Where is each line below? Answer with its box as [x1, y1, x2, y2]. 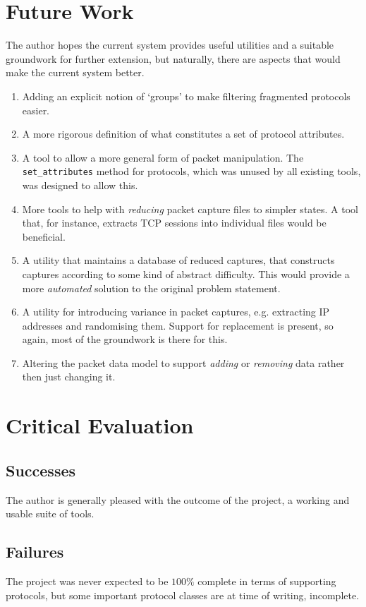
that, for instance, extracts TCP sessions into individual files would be [22, 215, 327, 230]
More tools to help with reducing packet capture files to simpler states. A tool [22, 201, 358, 216]
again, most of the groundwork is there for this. [22, 332, 228, 347]
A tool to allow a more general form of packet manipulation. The [22, 150, 304, 164]
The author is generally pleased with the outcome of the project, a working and [6, 492, 350, 507]
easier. [22, 102, 50, 117]
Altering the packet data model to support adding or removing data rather [22, 355, 345, 370]
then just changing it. [22, 369, 116, 384]
